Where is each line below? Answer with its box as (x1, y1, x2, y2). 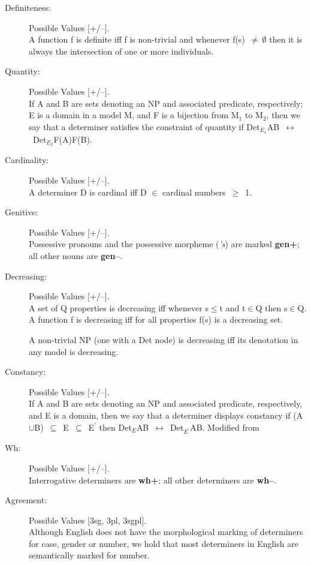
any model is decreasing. (29, 345, 119, 357)
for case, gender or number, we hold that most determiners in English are (29, 537, 298, 549)
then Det (99, 420, 132, 433)
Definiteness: (5, 1, 51, 13)
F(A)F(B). (53, 133, 92, 145)
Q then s (255, 301, 288, 314)
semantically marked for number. (29, 549, 150, 561)
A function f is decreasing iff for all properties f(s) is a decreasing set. (29, 313, 283, 326)
